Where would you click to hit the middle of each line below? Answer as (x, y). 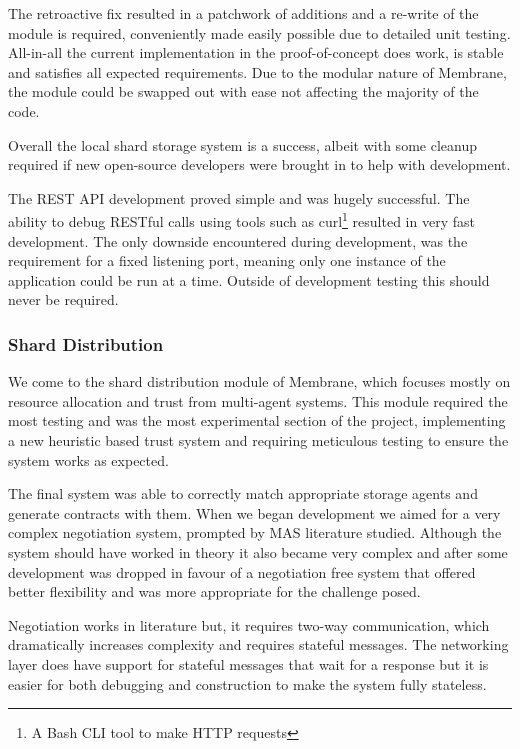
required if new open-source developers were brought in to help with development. (259, 164)
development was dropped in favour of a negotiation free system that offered (242, 571)
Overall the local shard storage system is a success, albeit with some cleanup (242, 144)
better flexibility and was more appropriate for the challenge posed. (214, 591)
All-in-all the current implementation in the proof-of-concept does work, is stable (256, 52)
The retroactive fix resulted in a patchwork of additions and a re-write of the (243, 13)
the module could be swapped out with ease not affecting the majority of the (243, 91)
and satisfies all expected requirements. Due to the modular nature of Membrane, (257, 71)
